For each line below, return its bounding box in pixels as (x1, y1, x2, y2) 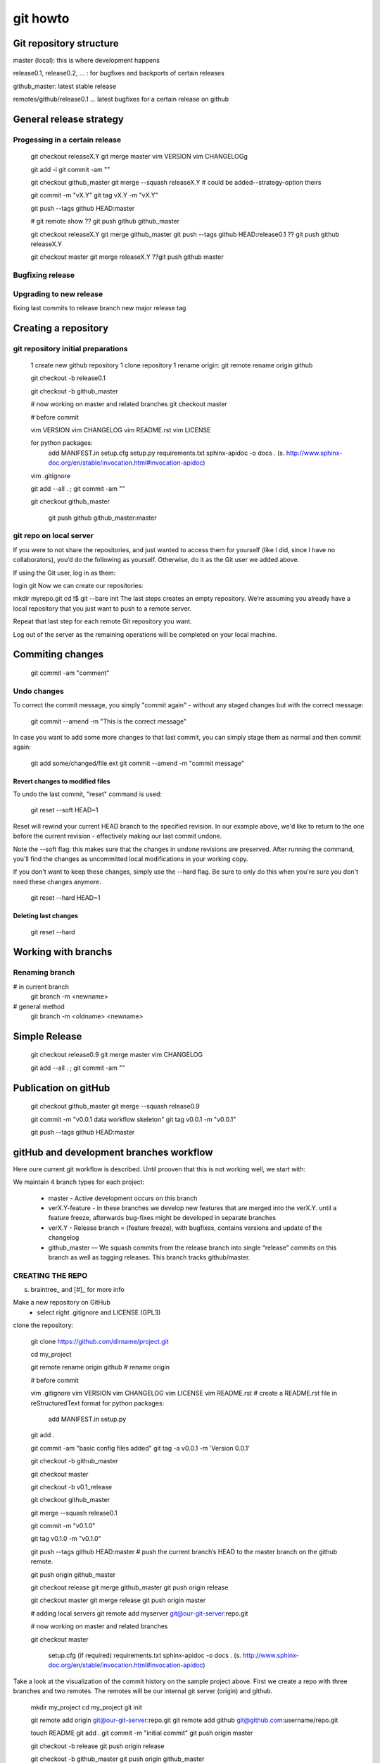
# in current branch (13, 982, 70, 991)
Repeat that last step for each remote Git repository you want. (13, 617, 193, 626)
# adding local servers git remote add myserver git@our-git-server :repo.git (30, 1609, 248, 1618)
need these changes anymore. (13, 877, 101, 886)
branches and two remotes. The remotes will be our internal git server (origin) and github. (13, 1687, 273, 1695)
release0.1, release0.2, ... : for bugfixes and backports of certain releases (13, 69, 224, 78)
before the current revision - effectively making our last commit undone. (13, 832, 222, 841)
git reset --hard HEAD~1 (30, 893, 101, 902)
